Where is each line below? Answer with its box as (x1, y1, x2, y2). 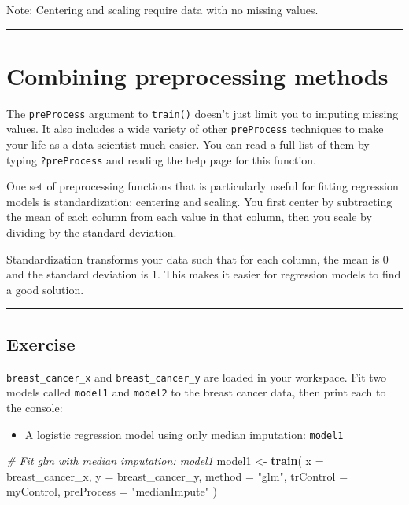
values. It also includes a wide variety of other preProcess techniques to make (6, 120, 384, 137)
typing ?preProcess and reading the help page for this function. (6, 151, 316, 168)
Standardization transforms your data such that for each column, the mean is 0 (6, 250, 389, 267)
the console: (6, 399, 63, 415)
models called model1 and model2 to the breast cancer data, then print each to (6, 384, 386, 400)
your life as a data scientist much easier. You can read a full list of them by (6, 136, 370, 153)
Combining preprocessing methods (6, 59, 389, 91)
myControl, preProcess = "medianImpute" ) (6, 483, 218, 499)
